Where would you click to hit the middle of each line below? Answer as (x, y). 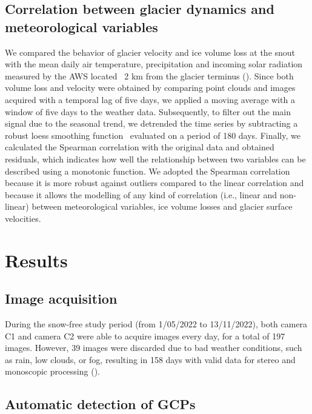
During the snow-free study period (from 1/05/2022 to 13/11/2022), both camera (156, 324)
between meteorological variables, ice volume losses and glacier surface (162, 206)
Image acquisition (61, 299)
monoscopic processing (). (52, 371)
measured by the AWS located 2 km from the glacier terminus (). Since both (149, 75)
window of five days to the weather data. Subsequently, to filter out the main (148, 111)
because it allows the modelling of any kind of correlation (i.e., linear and (141, 194)
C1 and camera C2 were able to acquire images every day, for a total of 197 (145, 336)
